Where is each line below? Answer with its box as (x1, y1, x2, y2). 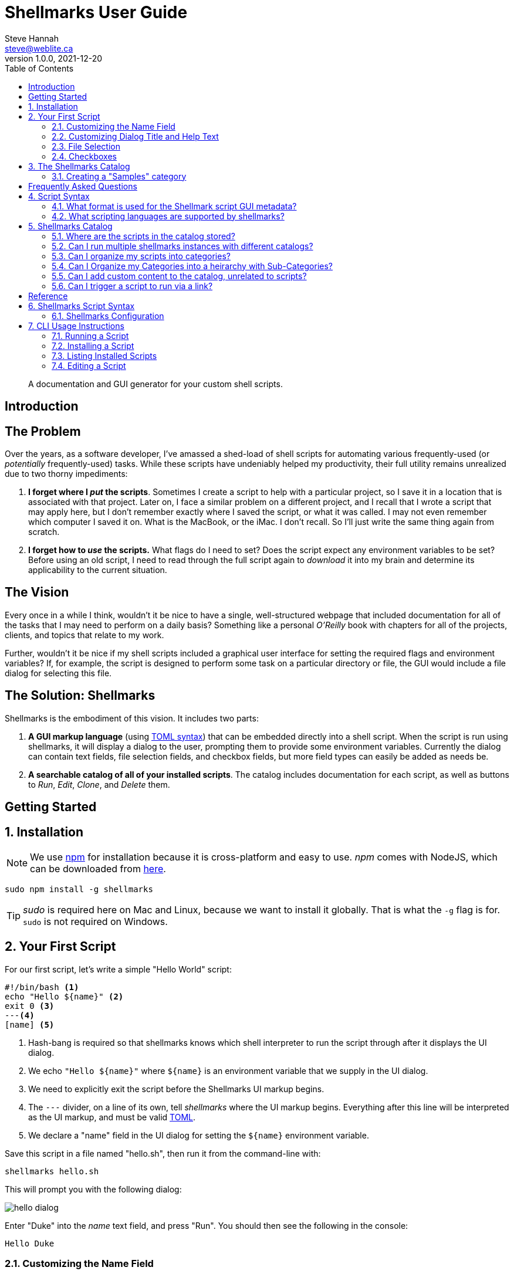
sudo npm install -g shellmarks (5, 884, 153, 894)
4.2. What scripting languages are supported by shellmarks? (52, 211, 285, 221)
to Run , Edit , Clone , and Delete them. (28, 779, 170, 790)
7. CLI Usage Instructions (28, 320, 124, 331)
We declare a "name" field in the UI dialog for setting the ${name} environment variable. (28, 1130, 369, 1140)
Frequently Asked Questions (28, 181, 137, 191)
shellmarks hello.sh (5, 1166, 99, 1176)
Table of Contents (5, 63, 74, 73)
